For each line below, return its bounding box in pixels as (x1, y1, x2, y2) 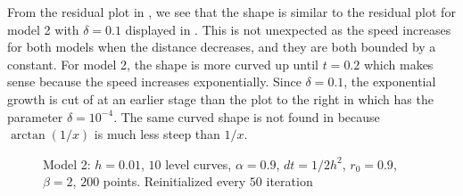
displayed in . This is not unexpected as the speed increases (125, 20, 451, 38)
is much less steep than (94, 125, 220, 143)
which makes (363, 54, 434, 73)
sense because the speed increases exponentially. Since (7, 72, 302, 91)
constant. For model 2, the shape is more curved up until (7, 54, 318, 73)
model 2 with (7, 20, 79, 38)
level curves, (165, 154, 232, 173)
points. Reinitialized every (103, 172, 246, 191)
